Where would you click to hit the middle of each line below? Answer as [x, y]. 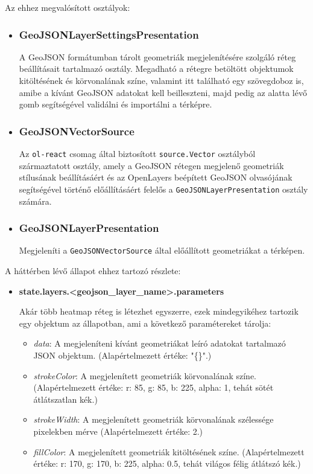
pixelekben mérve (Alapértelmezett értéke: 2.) [118, 431]
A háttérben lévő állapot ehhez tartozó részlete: [93, 270]
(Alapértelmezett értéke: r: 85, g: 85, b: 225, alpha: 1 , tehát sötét [153, 387]
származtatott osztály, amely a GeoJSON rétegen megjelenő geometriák [151, 165]
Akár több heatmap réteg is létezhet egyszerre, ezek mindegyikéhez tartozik [159, 311]
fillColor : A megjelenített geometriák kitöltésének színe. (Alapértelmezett [169, 451]
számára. [35, 201]
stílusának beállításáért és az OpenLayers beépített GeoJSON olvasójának [156, 177]
